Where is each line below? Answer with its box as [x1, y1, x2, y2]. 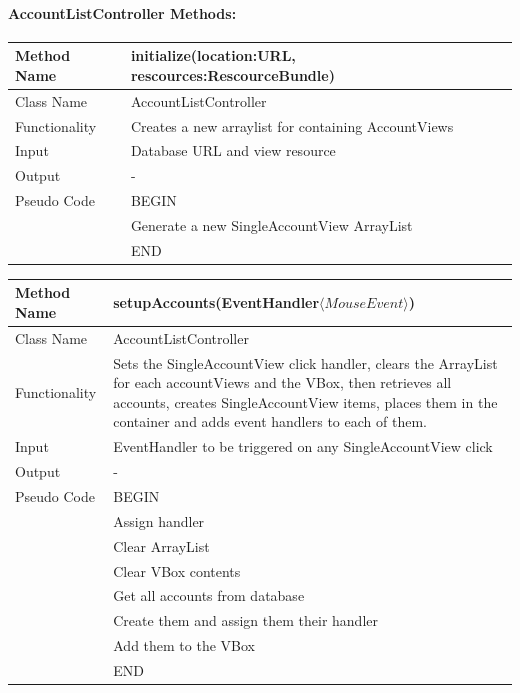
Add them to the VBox [113, 635, 256, 656]
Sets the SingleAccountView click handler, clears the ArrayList [113, 352, 498, 373]
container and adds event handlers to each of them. [113, 411, 427, 432]
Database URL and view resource [130, 140, 336, 161]
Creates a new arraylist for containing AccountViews [130, 115, 454, 136]
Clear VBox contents [113, 560, 241, 581]
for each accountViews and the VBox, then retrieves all [113, 372, 452, 393]
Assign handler [113, 510, 205, 531]
